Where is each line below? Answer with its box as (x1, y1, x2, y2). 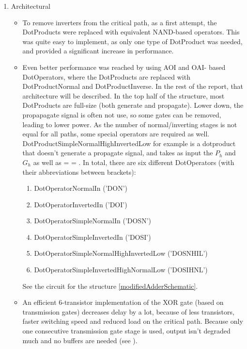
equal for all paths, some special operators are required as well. (22, 129, 210, 139)
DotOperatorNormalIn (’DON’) (34, 183, 128, 193)
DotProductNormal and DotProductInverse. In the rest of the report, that (22, 81, 244, 91)
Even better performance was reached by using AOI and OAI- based (22, 62, 226, 72)
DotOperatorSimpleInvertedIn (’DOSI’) (34, 232, 151, 242)
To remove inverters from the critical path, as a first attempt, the (22, 17, 217, 27)
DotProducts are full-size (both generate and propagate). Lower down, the (22, 100, 244, 110)
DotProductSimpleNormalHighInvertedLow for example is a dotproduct (22, 138, 236, 148)
